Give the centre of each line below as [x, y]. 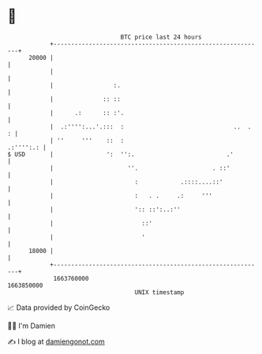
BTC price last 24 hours [161, 37]
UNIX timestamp [159, 292]
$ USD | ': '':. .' [121, 154]
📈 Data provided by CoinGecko [59, 307]
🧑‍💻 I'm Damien [32, 326]
